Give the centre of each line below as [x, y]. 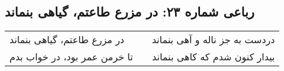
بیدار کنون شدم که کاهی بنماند [214, 57]
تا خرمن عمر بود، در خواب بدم [71, 57]
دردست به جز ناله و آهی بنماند [213, 40]
